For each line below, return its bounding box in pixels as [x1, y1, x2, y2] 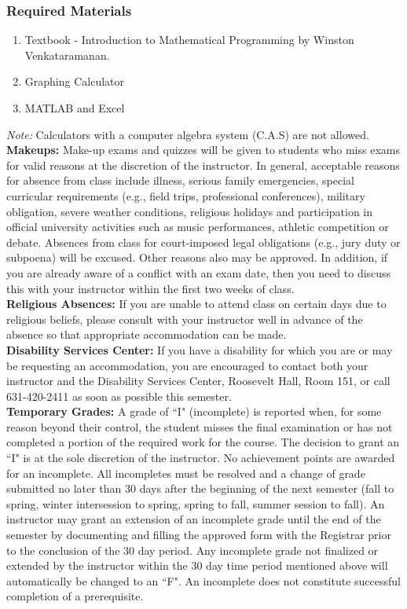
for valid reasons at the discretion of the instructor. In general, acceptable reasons [6, 156, 400, 173]
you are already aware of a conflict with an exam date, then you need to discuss [6, 264, 391, 281]
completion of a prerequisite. [6, 588, 144, 604]
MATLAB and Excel [24, 100, 125, 116]
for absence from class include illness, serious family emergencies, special [6, 172, 354, 189]
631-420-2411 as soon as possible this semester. [6, 387, 232, 404]
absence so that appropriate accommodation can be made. [6, 326, 287, 343]
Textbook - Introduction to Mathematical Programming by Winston [24, 31, 354, 48]
